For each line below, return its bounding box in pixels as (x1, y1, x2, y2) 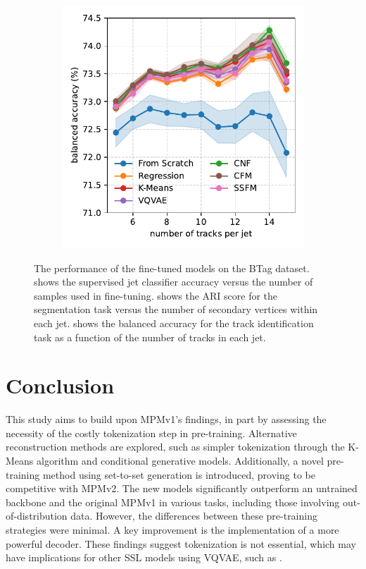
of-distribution (6, 508, 68, 523)
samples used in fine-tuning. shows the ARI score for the (34, 288, 278, 302)
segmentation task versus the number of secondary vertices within (34, 302, 318, 317)
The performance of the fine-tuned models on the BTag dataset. (34, 260, 310, 275)
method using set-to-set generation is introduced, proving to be (42, 467, 315, 482)
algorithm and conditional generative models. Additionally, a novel (37, 453, 324, 468)
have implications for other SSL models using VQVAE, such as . (6, 550, 282, 565)
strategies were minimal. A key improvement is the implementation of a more (6, 522, 339, 537)
